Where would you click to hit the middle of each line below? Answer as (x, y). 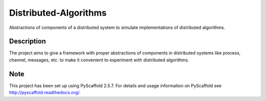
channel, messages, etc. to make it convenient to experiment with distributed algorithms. (99, 60)
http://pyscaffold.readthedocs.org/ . (45, 93)
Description (28, 41)
